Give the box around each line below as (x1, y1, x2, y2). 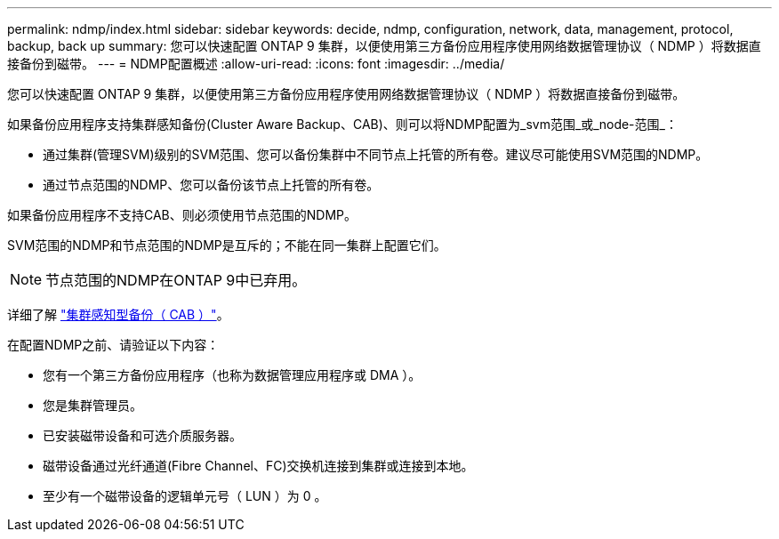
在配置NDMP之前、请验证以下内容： (7, 337, 220, 352)
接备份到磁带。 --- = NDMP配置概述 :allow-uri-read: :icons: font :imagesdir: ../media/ (7, 56, 505, 71)
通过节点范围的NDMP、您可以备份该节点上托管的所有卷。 (43, 177, 380, 192)
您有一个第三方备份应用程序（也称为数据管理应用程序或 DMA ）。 (43, 367, 422, 382)
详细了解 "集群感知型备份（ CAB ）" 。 (7, 307, 229, 322)
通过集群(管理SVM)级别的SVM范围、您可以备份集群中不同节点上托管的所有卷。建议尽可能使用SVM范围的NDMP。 (43, 147, 709, 162)
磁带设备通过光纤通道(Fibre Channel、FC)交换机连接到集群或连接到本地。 (43, 458, 474, 473)
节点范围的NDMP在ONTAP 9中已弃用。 (45, 271, 307, 289)
